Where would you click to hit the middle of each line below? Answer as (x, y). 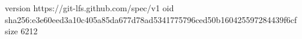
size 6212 (21, 31)
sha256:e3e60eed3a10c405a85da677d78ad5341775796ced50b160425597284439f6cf (151, 19)
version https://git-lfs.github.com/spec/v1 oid (89, 8)
